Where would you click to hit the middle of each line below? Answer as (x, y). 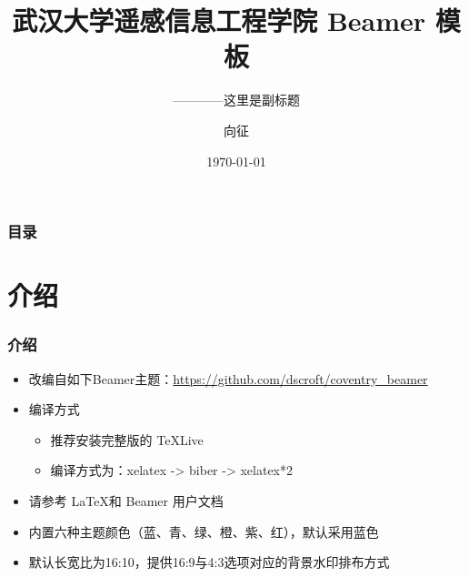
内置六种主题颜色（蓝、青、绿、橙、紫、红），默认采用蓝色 (204, 531)
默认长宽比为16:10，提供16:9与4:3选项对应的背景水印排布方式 (209, 562)
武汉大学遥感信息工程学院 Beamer (219, 20)
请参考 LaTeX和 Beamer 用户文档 (126, 500)
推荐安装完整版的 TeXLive (127, 439)
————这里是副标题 (236, 100)
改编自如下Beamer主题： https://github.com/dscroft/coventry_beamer (228, 378)
